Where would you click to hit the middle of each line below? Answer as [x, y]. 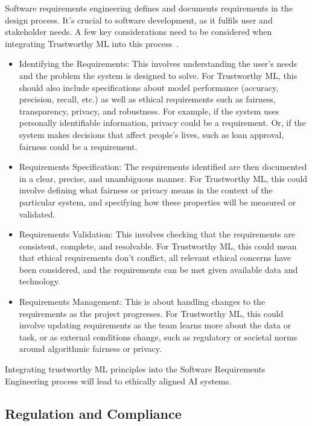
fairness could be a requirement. [78, 146]
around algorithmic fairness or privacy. [90, 349]
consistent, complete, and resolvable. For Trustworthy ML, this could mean [158, 246]
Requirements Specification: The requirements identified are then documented [163, 167]
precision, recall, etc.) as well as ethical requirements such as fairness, [147, 99]
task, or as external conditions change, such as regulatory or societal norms [158, 337]
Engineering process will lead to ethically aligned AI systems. [118, 381]
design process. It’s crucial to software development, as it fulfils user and [139, 20]
